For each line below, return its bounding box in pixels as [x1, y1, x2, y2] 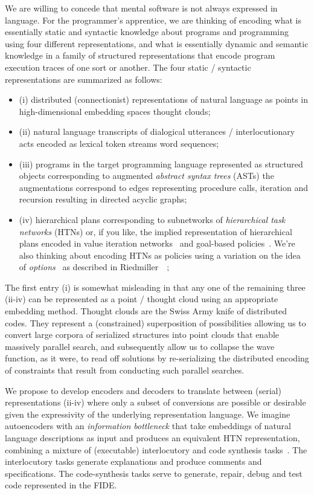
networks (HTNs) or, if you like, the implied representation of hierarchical [19, 225, 292, 238]
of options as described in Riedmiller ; [19, 260, 170, 273]
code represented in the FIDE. [5, 479, 117, 491]
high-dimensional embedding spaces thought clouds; [19, 105, 211, 117]
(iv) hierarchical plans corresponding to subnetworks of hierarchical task [19, 213, 286, 225]
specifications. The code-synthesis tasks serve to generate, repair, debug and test [5, 467, 303, 479]
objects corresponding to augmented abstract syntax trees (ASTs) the [19, 169, 274, 182]
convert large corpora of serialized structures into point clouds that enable [5, 328, 280, 341]
